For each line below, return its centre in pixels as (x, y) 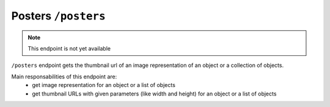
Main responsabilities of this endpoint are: (64, 77)
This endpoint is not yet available (69, 48)
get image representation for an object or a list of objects (104, 85)
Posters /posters (58, 16)
